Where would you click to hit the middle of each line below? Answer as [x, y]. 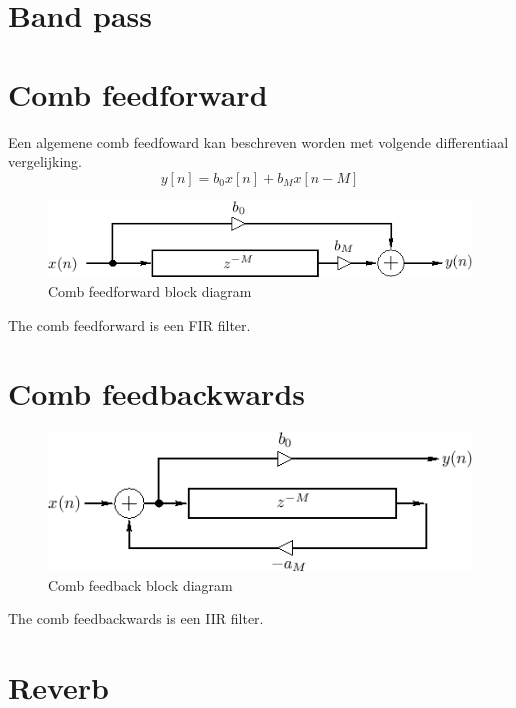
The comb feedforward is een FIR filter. [129, 324]
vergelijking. [45, 161]
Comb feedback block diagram [140, 584]
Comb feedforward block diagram [150, 290]
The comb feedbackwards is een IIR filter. [136, 618]
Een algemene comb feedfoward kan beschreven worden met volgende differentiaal [258, 141]
